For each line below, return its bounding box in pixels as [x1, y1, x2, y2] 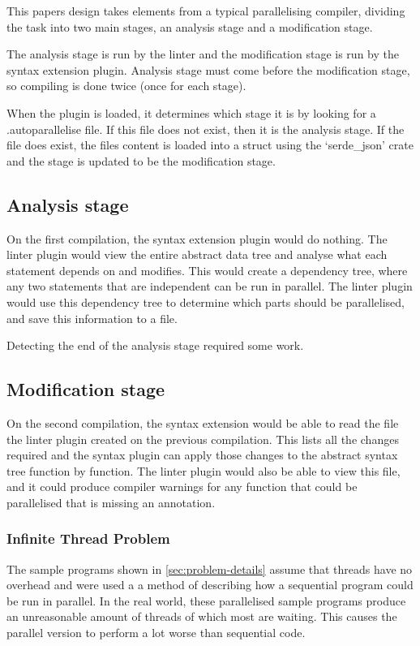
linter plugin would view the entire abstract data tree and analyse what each [6, 246, 388, 263]
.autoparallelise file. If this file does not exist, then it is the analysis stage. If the [6, 120, 405, 137]
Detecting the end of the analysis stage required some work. [6, 337, 304, 354]
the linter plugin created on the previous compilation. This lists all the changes [6, 430, 399, 447]
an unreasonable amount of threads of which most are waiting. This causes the [6, 608, 397, 625]
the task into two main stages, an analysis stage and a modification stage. [6, 18, 373, 35]
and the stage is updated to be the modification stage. [6, 152, 276, 169]
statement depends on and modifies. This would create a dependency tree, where [6, 261, 408, 278]
